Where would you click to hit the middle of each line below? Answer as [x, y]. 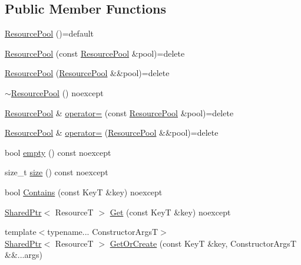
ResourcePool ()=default [49, 33]
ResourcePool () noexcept [57, 92]
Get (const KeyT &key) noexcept [170, 212]
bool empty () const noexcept [58, 152]
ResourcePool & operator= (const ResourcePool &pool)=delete [119, 112]
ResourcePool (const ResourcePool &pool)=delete [95, 53]
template [21, 232]
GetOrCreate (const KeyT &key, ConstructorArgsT [203, 243]
